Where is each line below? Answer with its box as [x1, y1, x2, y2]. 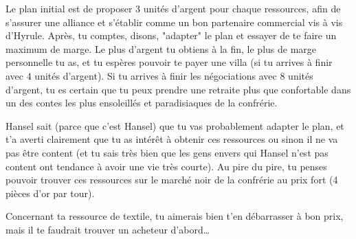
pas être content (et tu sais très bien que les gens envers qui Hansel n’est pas [5, 145, 329, 159]
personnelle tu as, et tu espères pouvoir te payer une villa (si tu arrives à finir [5, 55, 333, 69]
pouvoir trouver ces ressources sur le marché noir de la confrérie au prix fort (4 [5, 172, 338, 187]
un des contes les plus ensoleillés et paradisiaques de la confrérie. [5, 95, 278, 110]
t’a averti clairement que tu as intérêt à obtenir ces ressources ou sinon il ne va [5, 132, 338, 146]
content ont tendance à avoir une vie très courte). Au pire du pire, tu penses [5, 159, 327, 173]
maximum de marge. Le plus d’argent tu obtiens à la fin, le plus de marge [5, 41, 317, 56]
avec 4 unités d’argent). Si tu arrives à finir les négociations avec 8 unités [5, 68, 313, 82]
